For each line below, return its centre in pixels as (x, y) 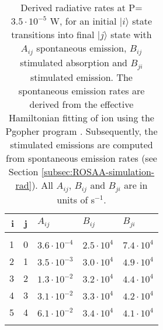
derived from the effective (81, 104)
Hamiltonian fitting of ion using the (81, 117)
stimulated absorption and (74, 62)
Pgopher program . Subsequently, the (81, 131)
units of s (76, 199)
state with (131, 34)
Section (23, 171)
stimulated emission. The (81, 77)
